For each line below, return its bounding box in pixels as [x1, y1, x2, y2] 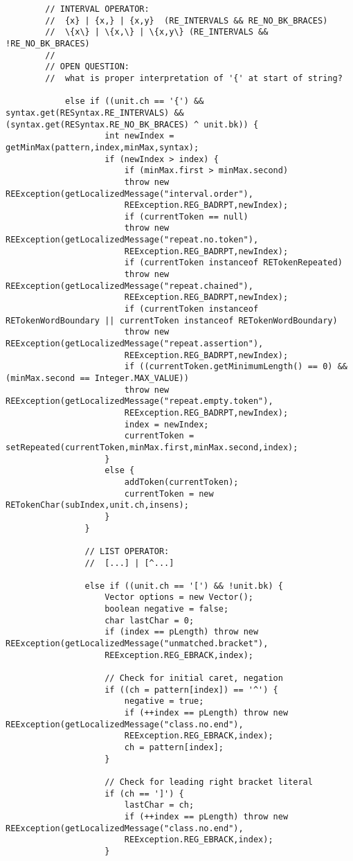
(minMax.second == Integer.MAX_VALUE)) [6, 373, 189, 383]
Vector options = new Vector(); [105, 592, 253, 603]
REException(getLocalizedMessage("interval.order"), [6, 188, 253, 199]
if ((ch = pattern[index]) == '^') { [105, 684, 278, 695]
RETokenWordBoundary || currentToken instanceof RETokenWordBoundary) [6, 315, 338, 326]
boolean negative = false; [105, 604, 229, 614]
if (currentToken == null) [124, 211, 248, 222]
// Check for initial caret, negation [105, 673, 283, 684]
